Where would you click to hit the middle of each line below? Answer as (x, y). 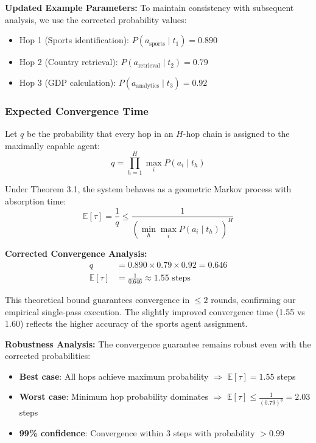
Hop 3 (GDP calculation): (68, 82)
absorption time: (36, 201)
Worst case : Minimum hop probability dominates (114, 396)
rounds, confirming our (253, 299)
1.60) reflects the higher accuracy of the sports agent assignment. (126, 323)
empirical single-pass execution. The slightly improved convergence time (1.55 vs (155, 311)
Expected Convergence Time (77, 110)
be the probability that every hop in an (100, 133)
